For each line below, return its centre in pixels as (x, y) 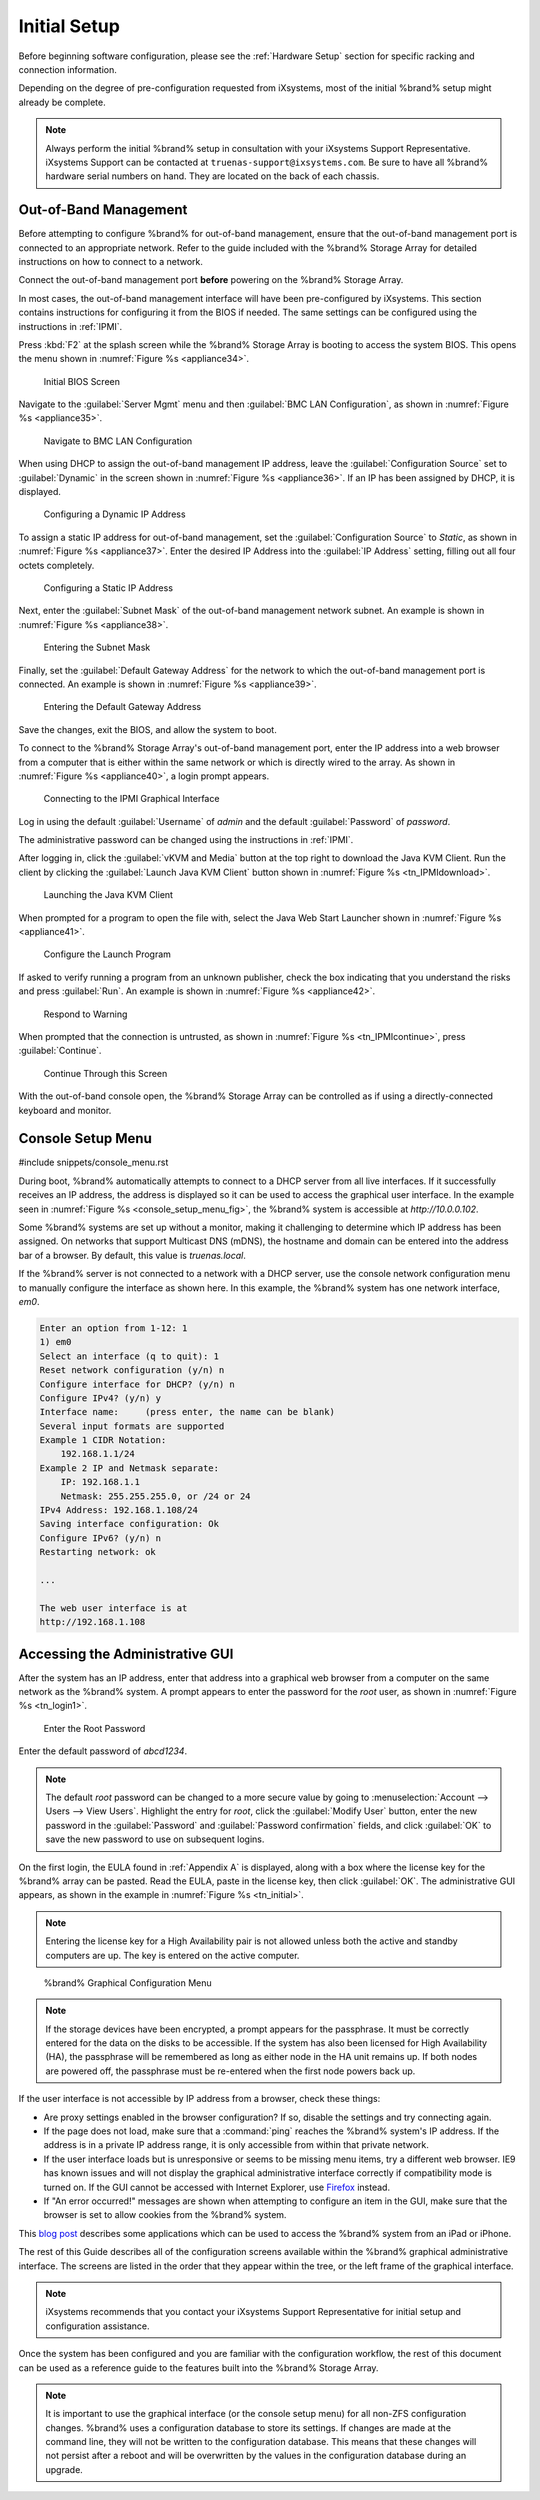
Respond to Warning (85, 1014)
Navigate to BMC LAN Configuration (118, 441)
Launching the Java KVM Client (108, 895)
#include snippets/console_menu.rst (93, 1162)
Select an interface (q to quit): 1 (129, 1356)
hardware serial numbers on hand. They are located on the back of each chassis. (212, 176)
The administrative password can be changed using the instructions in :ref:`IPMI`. (186, 840)
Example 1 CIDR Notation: (103, 1440)
